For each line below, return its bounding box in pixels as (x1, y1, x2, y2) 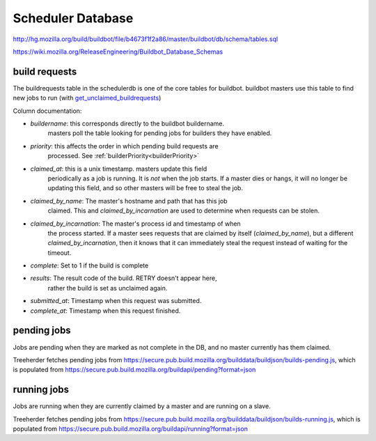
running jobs (13, 384, 70, 396)
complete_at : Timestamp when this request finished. (30, 307, 181, 315)
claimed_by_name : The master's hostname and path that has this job (30, 196, 228, 205)
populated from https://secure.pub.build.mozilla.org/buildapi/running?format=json (13, 425, 249, 433)
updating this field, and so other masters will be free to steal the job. (47, 184, 244, 192)
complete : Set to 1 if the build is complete (30, 261, 149, 270)
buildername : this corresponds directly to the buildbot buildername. (30, 119, 225, 128)
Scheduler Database (13, 10, 134, 26)
